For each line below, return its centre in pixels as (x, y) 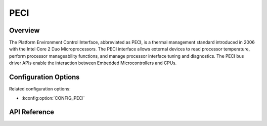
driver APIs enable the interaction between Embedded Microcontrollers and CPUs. (93, 63)
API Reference (32, 112)
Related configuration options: (40, 89)
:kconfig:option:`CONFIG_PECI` (53, 98)
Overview (24, 30)
